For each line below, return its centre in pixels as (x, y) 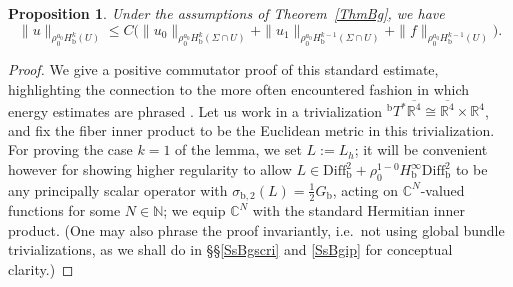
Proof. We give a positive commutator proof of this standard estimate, (223, 69)
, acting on (365, 189)
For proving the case (70, 149)
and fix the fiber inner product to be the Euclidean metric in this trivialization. (251, 129)
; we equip (194, 210)
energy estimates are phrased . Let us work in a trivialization (195, 110)
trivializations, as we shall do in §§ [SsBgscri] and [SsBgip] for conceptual (230, 249)
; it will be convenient (421, 149)
